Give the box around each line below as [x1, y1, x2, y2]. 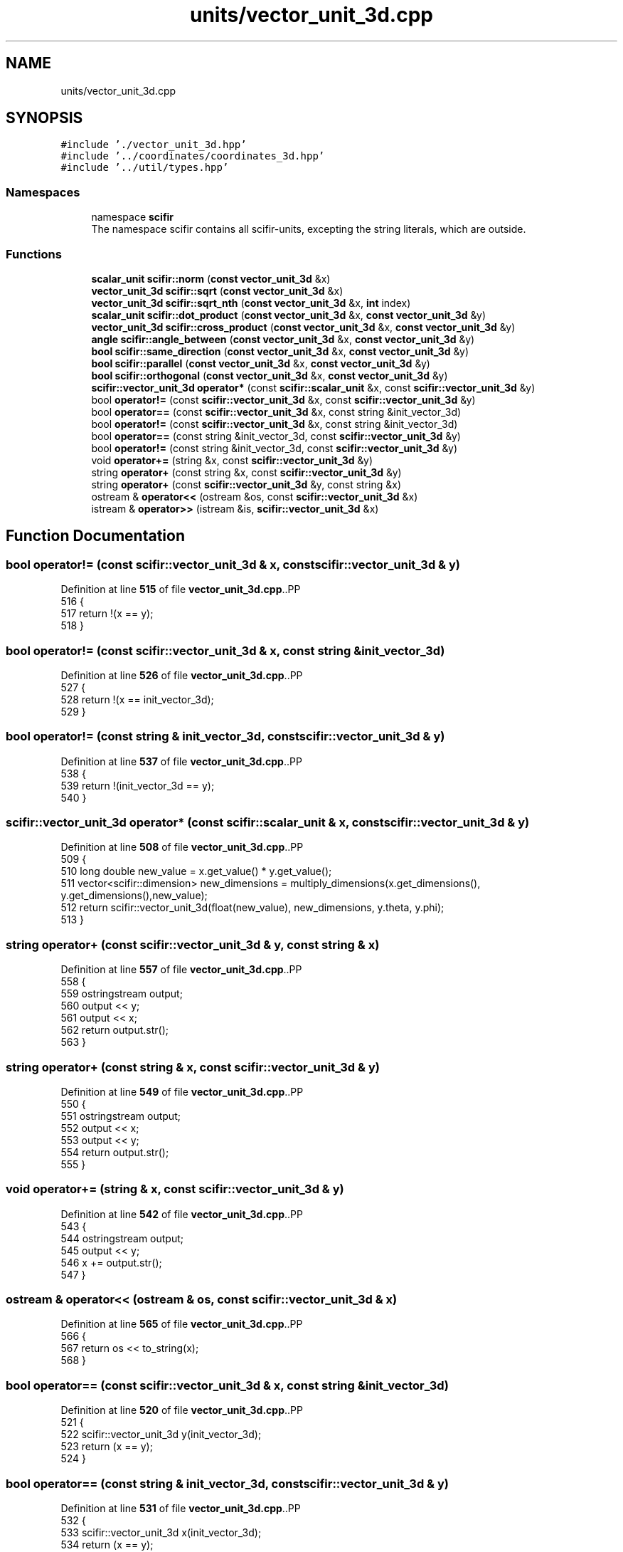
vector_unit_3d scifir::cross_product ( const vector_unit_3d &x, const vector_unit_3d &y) [91, 320, 516, 333]
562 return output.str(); [60, 1024, 169, 1037]
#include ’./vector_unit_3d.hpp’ [60, 139, 247, 151]
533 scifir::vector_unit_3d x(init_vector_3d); [60, 1526, 262, 1538]
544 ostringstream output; [60, 1232, 184, 1244]
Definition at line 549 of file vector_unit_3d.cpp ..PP [60, 1085, 304, 1098]
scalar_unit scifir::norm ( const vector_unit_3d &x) [91, 272, 331, 285]
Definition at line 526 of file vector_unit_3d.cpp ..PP [60, 668, 303, 681]
